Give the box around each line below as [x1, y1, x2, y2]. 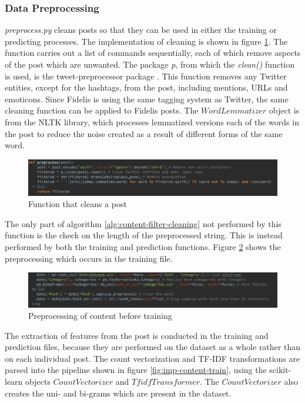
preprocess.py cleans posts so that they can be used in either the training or [5, 24, 277, 36]
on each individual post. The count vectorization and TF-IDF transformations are [5, 352, 300, 364]
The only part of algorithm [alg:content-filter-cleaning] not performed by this [5, 217, 281, 229]
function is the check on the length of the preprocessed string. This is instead [5, 229, 283, 241]
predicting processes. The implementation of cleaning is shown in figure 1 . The [5, 35, 288, 47]
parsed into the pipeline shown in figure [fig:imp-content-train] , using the [5, 364, 267, 376]
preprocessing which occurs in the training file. [5, 252, 173, 264]
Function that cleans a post [28, 198, 127, 210]
